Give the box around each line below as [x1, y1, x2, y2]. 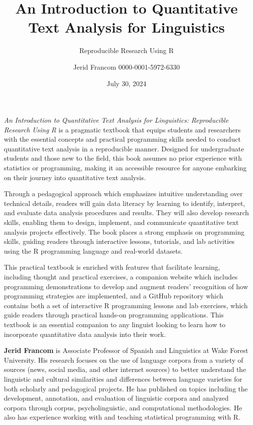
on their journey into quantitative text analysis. [4, 172, 146, 182]
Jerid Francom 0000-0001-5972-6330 [73, 61, 180, 72]
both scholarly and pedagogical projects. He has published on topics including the [4, 383, 248, 393]
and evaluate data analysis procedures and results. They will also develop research [4, 207, 249, 218]
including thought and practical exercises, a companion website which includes [4, 272, 238, 281]
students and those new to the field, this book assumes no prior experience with [4, 153, 242, 163]
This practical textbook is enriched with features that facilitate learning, [4, 262, 220, 272]
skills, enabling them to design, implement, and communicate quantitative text [4, 217, 239, 227]
